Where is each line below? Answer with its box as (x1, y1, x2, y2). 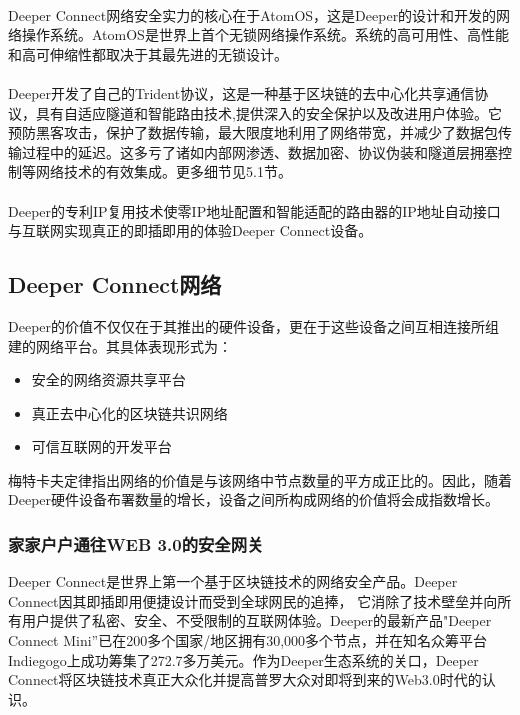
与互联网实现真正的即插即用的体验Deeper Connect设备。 (8, 220, 373, 241)
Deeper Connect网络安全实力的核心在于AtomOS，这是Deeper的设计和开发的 (8, 4, 497, 25)
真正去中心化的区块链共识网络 (31, 402, 228, 423)
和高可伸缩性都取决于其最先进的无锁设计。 (8, 43, 288, 64)
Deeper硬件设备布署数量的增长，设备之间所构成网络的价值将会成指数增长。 (8, 489, 500, 510)
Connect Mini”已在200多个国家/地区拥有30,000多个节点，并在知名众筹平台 (8, 630, 488, 651)
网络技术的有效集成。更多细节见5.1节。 (35, 161, 292, 182)
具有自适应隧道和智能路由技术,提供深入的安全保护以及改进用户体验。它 (35, 102, 502, 123)
